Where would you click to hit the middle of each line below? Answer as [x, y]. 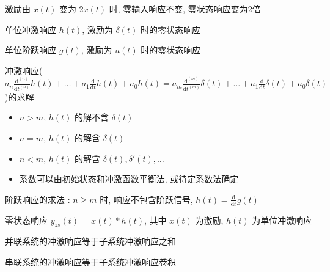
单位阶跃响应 [31, 50]
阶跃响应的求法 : [38, 199]
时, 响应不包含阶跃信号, [146, 199]
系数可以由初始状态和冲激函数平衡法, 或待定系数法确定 [129, 179]
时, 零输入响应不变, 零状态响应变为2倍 [185, 9]
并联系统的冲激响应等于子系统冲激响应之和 [90, 241]
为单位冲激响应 [282, 220]
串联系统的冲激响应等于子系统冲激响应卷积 [90, 262]
